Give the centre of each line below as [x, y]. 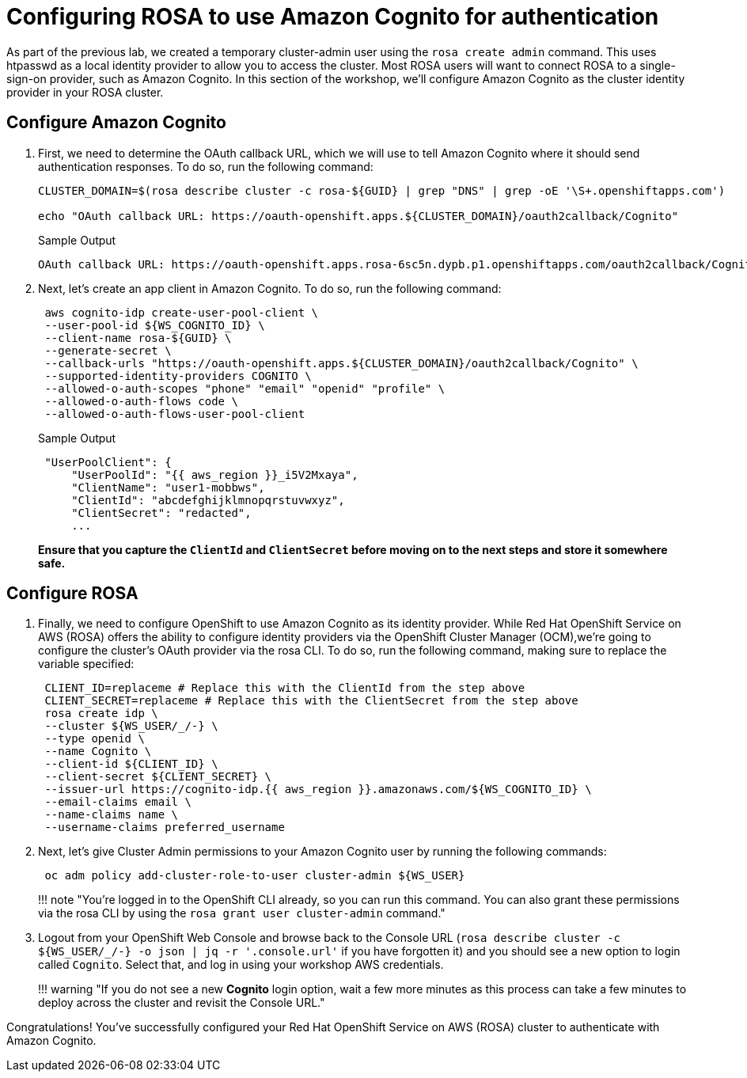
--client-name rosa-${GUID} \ [138, 338]
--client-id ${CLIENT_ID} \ [131, 764]
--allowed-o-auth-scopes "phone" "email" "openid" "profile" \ [245, 388]
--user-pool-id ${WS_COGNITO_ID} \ [155, 325]
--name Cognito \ [98, 752]
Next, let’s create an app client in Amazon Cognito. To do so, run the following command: [270, 288]
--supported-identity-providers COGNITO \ [178, 376]
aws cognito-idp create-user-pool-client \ [182, 312]
